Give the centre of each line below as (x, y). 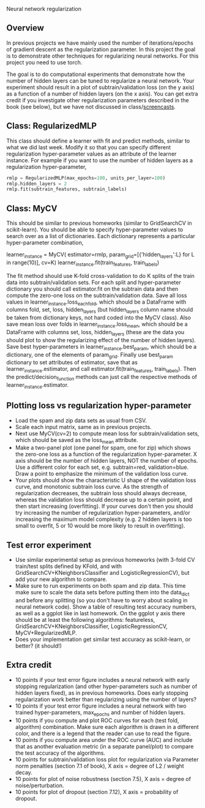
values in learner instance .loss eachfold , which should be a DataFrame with (96, 302)
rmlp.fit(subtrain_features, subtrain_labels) (67, 189)
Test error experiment (49, 545)
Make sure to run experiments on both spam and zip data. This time (100, 586)
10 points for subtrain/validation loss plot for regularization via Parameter (107, 759)
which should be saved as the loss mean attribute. (76, 440)
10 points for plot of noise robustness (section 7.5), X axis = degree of (103, 779)
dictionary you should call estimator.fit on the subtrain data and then (92, 289)
